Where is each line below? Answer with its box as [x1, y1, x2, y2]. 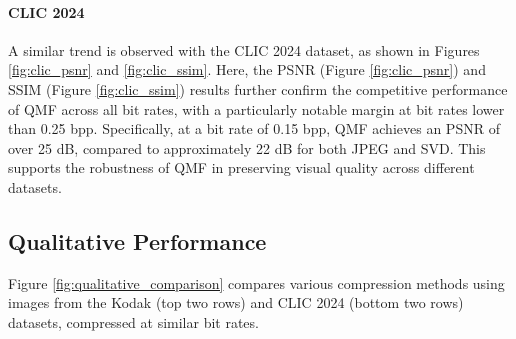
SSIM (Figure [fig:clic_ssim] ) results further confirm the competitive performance [8, 78, 508, 99]
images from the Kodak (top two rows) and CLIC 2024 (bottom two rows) [8, 292, 464, 313]
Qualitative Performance [8, 225, 267, 256]
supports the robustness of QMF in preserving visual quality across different [8, 157, 475, 178]
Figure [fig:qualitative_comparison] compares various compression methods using [8, 272, 505, 293]
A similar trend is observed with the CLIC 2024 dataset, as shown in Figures [8, 39, 480, 60]
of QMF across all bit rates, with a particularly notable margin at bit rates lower [8, 98, 505, 119]
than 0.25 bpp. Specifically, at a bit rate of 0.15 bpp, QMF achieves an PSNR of [8, 118, 500, 139]
